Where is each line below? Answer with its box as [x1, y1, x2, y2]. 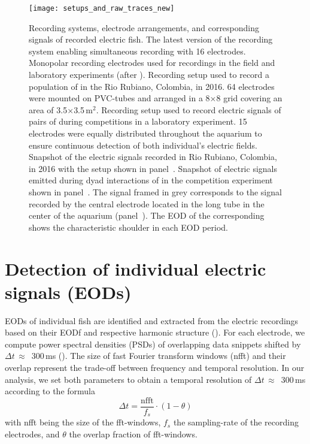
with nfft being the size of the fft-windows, [5, 416, 161, 428]
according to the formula [5, 385, 95, 397]
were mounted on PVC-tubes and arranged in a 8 [29, 92, 210, 104]
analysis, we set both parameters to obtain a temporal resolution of [5, 373, 252, 385]
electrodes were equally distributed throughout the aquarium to [29, 127, 262, 139]
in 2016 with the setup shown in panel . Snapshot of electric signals [29, 162, 277, 174]
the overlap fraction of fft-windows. [69, 427, 197, 440]
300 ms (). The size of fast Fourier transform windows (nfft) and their [31, 349, 286, 362]
